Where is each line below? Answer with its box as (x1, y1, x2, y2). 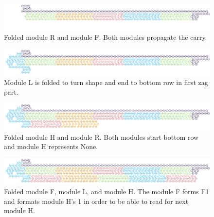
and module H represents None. (4, 141, 98, 151)
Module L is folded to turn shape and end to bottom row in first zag (4, 77, 208, 87)
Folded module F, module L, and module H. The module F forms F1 (4, 186, 209, 196)
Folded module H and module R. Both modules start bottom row (4, 132, 199, 142)
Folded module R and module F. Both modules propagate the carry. (4, 32, 207, 42)
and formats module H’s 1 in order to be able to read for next (4, 196, 189, 206)
